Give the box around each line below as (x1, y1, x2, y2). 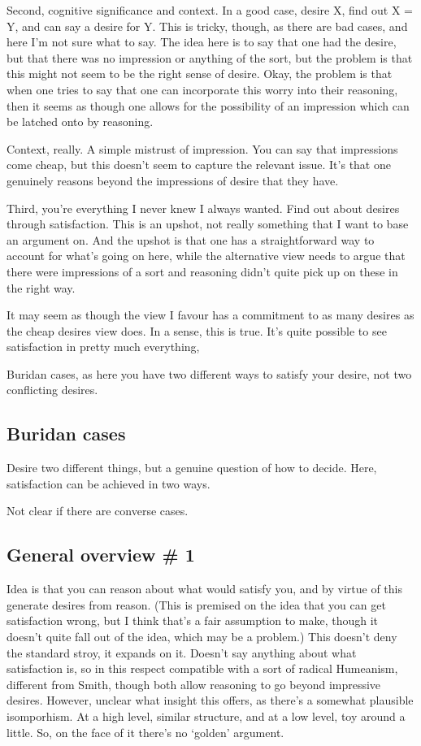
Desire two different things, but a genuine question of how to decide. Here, (7, 459, 377, 476)
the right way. (7, 279, 76, 296)
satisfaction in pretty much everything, (7, 338, 200, 355)
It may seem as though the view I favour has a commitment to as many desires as (7, 306, 414, 323)
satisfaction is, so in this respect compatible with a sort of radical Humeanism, (7, 660, 398, 677)
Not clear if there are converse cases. (7, 502, 189, 519)
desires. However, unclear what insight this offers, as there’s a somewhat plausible (7, 692, 414, 709)
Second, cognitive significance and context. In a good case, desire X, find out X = (7, 2, 413, 18)
